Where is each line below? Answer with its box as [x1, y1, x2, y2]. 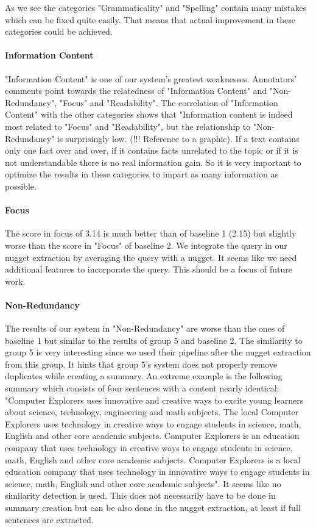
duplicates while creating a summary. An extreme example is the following [5, 369, 283, 382]
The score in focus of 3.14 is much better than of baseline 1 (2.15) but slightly [5, 227, 297, 240]
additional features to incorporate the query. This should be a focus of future [5, 263, 292, 276]
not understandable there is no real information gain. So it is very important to [5, 155, 301, 168]
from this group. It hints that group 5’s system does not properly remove [5, 357, 278, 370]
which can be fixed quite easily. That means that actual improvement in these [5, 13, 296, 26]
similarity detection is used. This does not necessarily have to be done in [5, 489, 276, 502]
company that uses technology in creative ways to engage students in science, [5, 441, 293, 454]
